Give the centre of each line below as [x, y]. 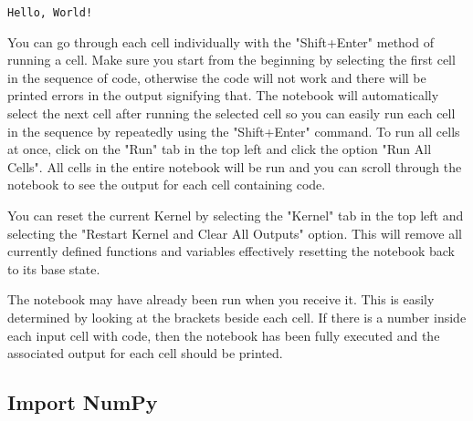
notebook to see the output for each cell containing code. [167, 185]
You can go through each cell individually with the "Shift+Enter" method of [221, 41]
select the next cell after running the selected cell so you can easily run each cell [231, 113]
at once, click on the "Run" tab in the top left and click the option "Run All [220, 149]
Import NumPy [83, 402]
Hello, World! [50, 13]
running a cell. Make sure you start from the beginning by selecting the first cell [231, 60]
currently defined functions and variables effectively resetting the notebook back [231, 251]
